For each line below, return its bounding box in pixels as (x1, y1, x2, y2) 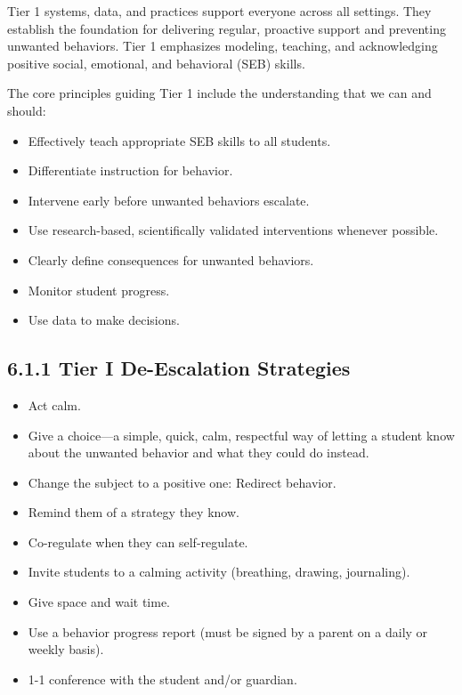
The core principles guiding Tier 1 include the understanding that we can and (7, 84, 432, 102)
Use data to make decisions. (28, 311, 180, 329)
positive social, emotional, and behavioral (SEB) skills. (7, 53, 305, 72)
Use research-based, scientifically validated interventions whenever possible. (28, 221, 439, 239)
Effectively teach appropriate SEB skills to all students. (28, 131, 331, 150)
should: (7, 101, 46, 119)
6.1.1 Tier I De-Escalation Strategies (7, 354, 351, 382)
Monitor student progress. (28, 280, 170, 299)
